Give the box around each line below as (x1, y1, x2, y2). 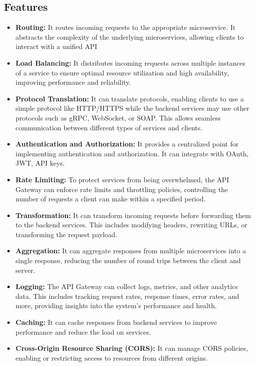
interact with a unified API (15, 41, 98, 51)
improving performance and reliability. (15, 77, 131, 87)
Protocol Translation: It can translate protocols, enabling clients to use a (15, 93, 244, 103)
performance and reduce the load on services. (15, 326, 151, 337)
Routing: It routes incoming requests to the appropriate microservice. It (15, 22, 236, 32)
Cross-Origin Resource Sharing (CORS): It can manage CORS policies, (15, 343, 248, 353)
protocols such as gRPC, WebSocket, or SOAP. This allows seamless (15, 112, 221, 122)
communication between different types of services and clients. (15, 122, 203, 132)
